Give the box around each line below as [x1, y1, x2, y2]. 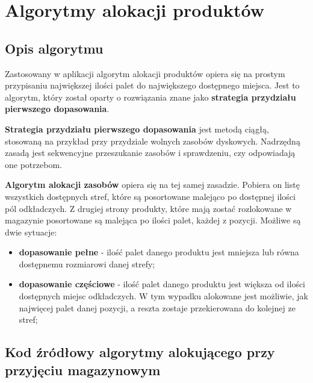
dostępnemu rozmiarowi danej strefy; [19, 257, 155, 270]
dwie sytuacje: [5, 225, 57, 238]
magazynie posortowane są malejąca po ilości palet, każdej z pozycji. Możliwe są [5, 214, 301, 226]
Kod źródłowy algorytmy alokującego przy [5, 343, 275, 361]
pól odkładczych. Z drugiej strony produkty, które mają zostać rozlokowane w [5, 202, 292, 214]
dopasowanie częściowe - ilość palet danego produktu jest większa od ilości [19, 278, 306, 290]
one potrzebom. [5, 158, 62, 170]
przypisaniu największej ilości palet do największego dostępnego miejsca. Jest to [5, 79, 300, 92]
